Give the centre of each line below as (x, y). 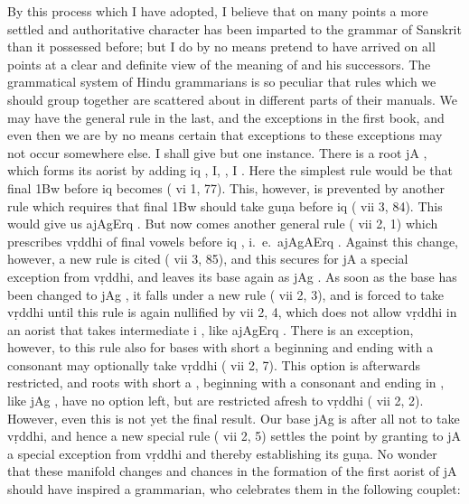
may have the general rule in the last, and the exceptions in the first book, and (226, 117)
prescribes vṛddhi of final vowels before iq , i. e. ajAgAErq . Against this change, (233, 241)
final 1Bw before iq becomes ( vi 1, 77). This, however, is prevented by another (226, 187)
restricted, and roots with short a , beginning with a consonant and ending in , (226, 383)
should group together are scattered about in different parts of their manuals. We (232, 99)
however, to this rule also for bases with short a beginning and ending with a (220, 347)
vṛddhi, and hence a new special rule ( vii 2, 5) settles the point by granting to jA (234, 436)
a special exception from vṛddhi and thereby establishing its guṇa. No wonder (222, 453)
